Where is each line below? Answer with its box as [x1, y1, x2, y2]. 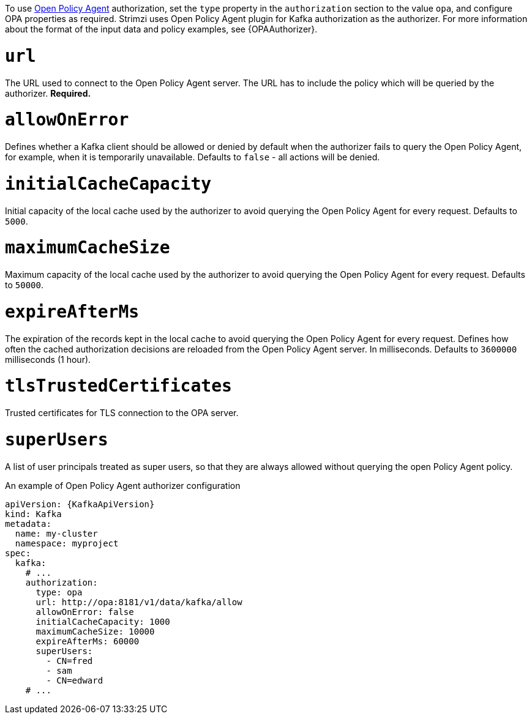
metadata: [5, 518, 51, 529]
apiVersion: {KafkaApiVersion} [5, 499, 155, 509]
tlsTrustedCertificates [5, 376, 232, 397]
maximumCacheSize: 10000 [36, 626, 155, 636]
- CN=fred [46, 655, 93, 666]
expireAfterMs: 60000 [36, 636, 140, 646]
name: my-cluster [15, 528, 98, 538]
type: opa [36, 587, 83, 597]
